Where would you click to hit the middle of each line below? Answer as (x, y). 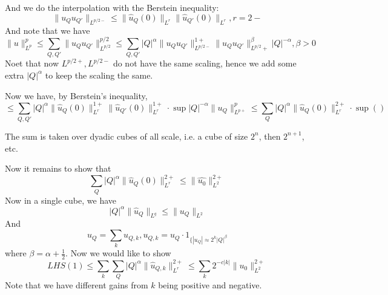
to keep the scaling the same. (99, 75)
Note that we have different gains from (77, 285)
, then (270, 136)
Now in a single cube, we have (61, 200)
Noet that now (32, 63)
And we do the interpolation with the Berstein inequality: (112, 7)
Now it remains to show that (58, 168)
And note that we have (48, 30)
